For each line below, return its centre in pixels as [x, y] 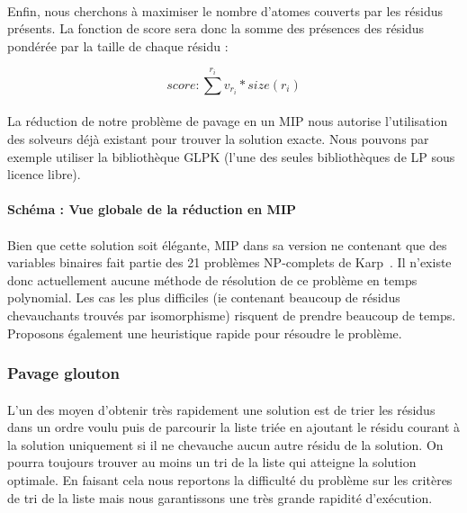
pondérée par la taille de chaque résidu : [118, 45]
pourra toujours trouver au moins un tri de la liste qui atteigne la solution [212, 462]
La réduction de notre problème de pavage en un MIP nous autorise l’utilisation [228, 121]
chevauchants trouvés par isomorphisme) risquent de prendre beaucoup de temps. [232, 315]
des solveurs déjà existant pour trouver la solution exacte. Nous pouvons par [218, 139]
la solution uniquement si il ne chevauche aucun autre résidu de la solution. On [225, 444]
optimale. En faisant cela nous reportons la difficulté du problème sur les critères [230, 479]
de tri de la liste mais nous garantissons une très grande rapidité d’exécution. [220, 497]
